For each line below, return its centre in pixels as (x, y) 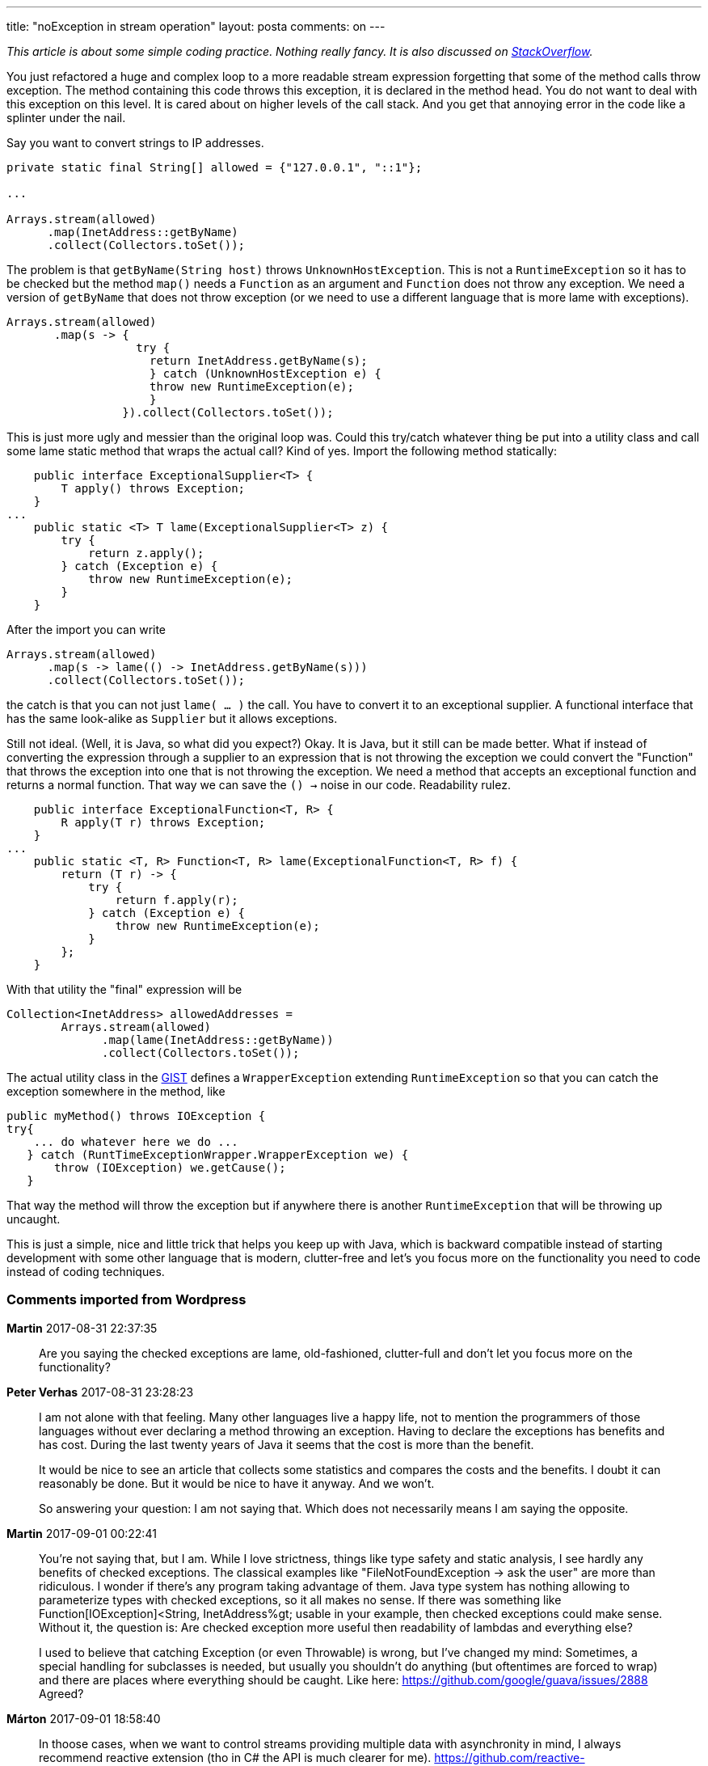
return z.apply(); (146, 553)
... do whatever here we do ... (136, 1142)
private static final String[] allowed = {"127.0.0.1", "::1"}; (215, 167)
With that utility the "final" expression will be (124, 989)
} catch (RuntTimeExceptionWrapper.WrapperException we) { (218, 1155)
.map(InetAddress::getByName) (143, 232)
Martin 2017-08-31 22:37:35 (82, 1328)
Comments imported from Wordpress (126, 1300)
